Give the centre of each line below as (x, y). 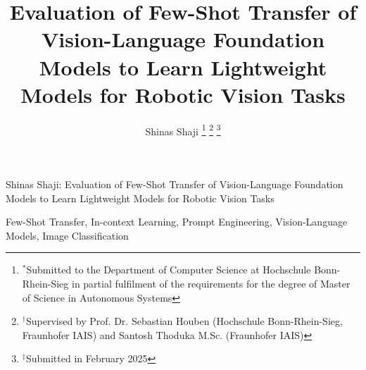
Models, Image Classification (67, 235)
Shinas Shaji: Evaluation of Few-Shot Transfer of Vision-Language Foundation (175, 184)
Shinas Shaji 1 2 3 (183, 130)
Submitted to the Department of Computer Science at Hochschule (169, 270)
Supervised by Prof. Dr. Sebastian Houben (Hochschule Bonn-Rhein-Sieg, (184, 321)
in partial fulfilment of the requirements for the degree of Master (211, 283)
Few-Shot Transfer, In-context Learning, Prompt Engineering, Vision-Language (177, 222)
